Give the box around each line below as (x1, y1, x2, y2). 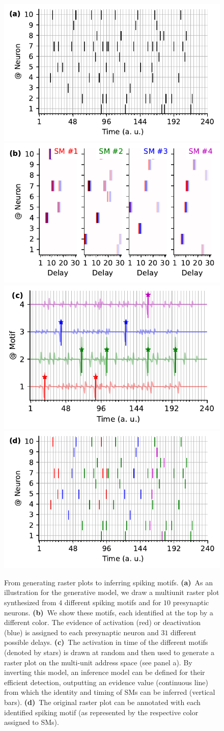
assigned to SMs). (4, 717, 59, 727)
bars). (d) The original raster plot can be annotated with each (4, 696, 201, 707)
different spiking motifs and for (64, 597, 161, 608)
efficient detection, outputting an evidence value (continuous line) (4, 676, 209, 687)
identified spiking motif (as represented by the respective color (4, 707, 199, 717)
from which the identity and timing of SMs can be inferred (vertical (4, 687, 215, 697)
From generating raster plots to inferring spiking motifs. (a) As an (4, 577, 213, 587)
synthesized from (4, 597, 57, 608)
